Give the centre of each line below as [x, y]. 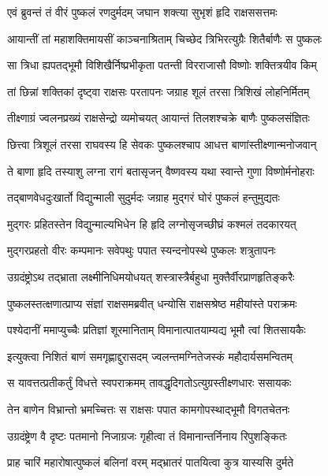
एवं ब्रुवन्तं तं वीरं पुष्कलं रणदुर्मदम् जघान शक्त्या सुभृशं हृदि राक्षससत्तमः [142, 12]
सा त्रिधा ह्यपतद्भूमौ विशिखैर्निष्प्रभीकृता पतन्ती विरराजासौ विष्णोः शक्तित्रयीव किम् [162, 65]
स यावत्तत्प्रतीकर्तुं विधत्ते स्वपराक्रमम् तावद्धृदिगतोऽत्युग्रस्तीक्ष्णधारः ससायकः [149, 383]
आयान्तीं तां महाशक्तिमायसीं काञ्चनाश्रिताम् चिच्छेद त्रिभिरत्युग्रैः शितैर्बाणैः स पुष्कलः [165, 38]
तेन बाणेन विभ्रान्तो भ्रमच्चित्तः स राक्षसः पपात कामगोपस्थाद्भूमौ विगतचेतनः [149, 409]
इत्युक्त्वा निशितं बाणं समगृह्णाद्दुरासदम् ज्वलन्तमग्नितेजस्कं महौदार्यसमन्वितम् [150, 356]
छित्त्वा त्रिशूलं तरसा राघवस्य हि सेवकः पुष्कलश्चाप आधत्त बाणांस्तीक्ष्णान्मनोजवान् [162, 144]
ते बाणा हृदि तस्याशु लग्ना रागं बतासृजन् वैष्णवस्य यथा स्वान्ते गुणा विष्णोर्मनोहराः [161, 171]
